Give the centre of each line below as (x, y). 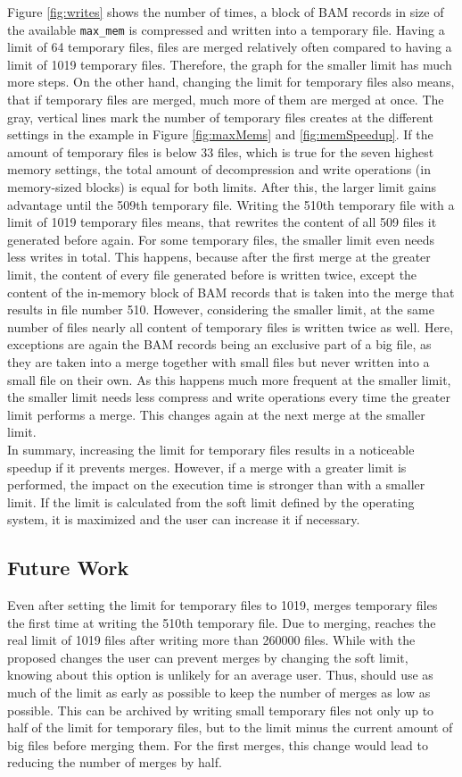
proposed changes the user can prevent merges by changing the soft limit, (208, 657)
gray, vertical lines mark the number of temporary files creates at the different (221, 117)
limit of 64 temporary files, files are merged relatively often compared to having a (230, 47)
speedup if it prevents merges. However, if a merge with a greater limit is (207, 467)
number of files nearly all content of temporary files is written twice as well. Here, (231, 326)
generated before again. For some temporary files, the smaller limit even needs (221, 239)
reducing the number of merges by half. (115, 762)
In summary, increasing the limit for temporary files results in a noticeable (211, 449)
